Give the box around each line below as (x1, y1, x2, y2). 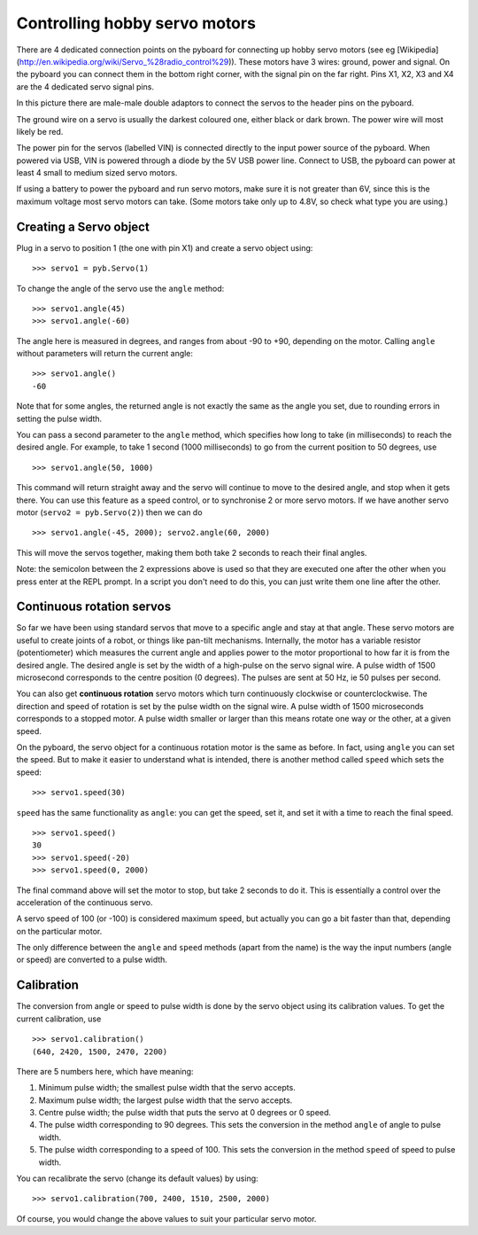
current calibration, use (16, 1013, 102, 1024)
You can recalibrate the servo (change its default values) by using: (16, 1173, 258, 1184)
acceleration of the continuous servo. (16, 896, 153, 908)
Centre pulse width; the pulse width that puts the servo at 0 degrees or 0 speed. (38, 1107, 332, 1118)
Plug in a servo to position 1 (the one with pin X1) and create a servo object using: (16, 242, 313, 253)
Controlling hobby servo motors (16, 13, 257, 33)
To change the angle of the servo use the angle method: (16, 283, 225, 293)
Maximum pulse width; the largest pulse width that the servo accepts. (38, 1095, 293, 1106)
